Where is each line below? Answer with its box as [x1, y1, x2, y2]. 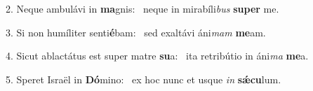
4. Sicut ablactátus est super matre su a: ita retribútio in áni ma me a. [6, 48, 309, 63]
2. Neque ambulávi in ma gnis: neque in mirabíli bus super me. [6, 1, 279, 15]
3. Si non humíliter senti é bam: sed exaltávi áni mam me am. [6, 24, 266, 39]
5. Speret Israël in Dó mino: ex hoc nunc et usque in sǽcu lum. [6, 71, 281, 86]
